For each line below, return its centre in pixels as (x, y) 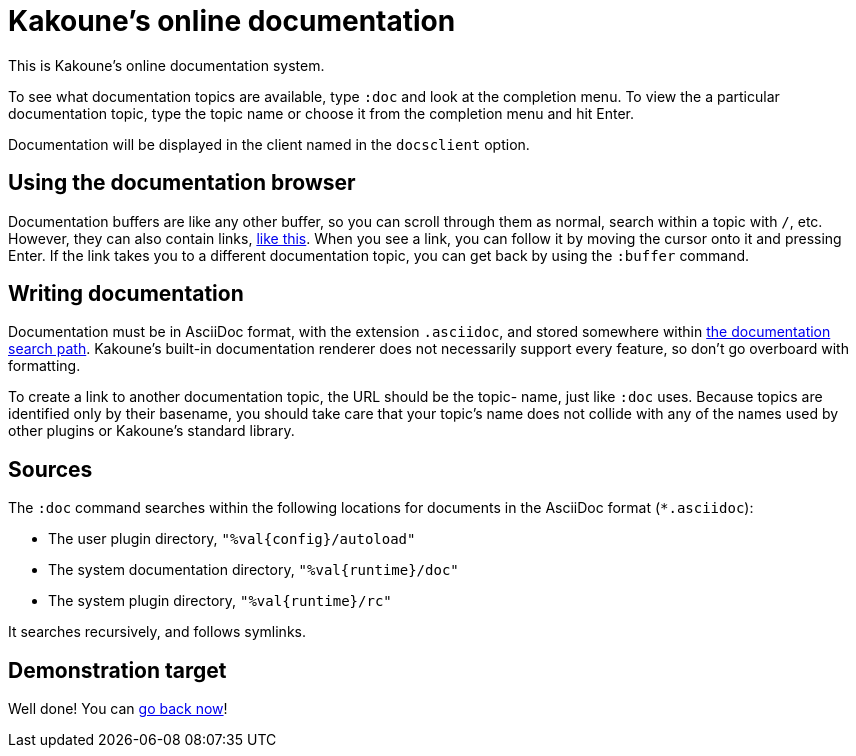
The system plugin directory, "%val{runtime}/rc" (220, 601)
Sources (50, 469)
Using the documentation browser (182, 183)
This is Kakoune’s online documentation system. (166, 65)
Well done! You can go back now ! (118, 709)
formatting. (44, 366)
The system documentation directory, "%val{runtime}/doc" (253, 570)
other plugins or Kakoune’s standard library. (151, 431)
